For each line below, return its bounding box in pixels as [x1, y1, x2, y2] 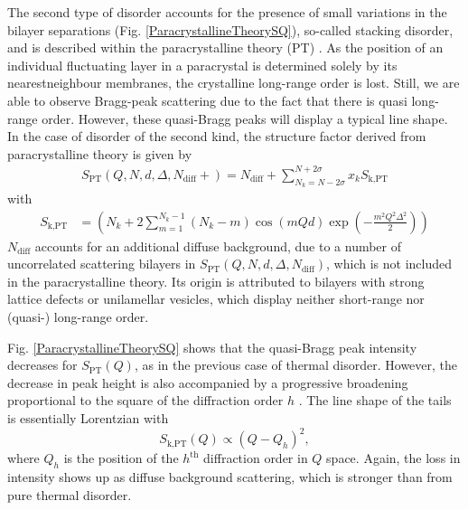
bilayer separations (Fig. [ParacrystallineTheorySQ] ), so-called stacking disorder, [7, 20, 454, 39]
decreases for [7, 355, 78, 374]
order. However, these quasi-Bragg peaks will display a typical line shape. [42, 109, 448, 127]
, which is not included [326, 254, 452, 273]
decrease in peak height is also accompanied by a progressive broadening [7, 373, 408, 392]
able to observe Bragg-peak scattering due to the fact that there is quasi [7, 90, 407, 109]
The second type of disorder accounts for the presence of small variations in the [7, 3, 447, 21]
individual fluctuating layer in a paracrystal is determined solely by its [7, 55, 398, 74]
